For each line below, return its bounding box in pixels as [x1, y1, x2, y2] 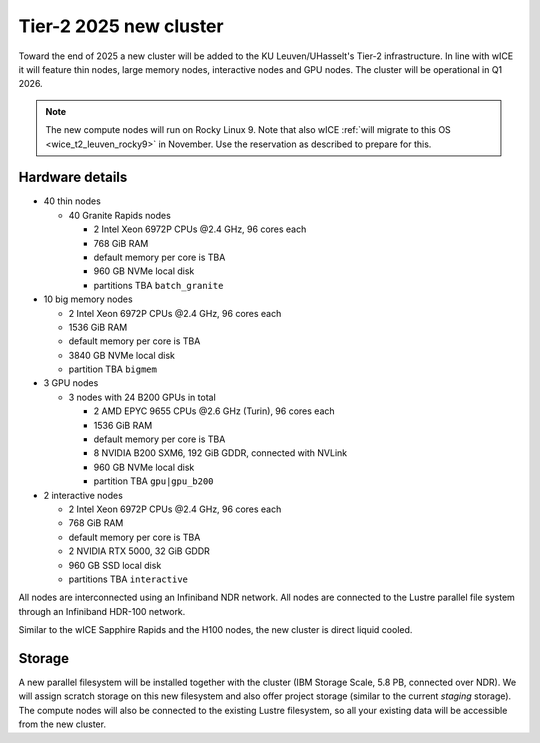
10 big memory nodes [43, 293, 134, 305]
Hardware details [18, 169, 128, 186]
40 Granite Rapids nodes [68, 209, 172, 221]
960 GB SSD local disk [68, 559, 162, 571]
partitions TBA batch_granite [93, 279, 224, 291]
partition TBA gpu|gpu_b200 [93, 475, 214, 487]
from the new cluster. [18, 718, 107, 730]
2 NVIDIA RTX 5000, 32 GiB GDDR [68, 545, 210, 557]
